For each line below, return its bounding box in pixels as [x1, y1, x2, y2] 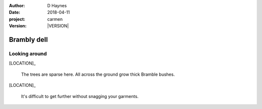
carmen [47, 16, 63, 22]
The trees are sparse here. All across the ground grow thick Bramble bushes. [21, 71, 175, 77]
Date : [9, 10, 20, 15]
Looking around [9, 50, 47, 57]
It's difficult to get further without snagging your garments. [21, 93, 139, 99]
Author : [9, 3, 25, 8]
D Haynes [47, 3, 67, 8]
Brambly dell [9, 35, 48, 43]
